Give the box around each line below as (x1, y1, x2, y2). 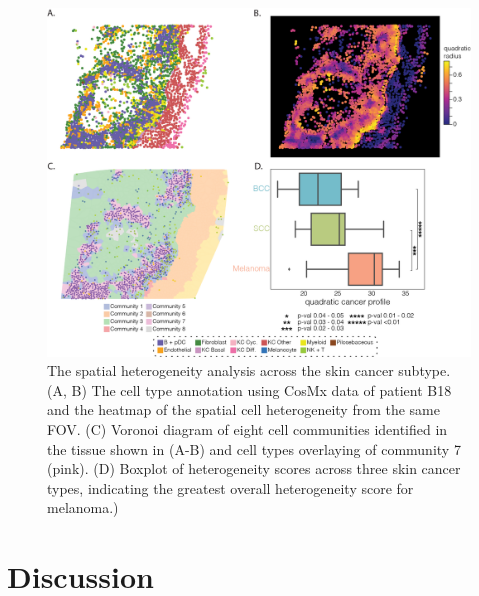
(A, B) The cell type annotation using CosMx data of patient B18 (47, 379, 452, 400)
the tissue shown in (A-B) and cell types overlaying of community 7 (47, 438, 461, 459)
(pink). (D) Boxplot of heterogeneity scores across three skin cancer (47, 458, 461, 479)
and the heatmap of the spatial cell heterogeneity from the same (47, 399, 440, 420)
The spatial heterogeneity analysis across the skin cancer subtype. (47, 360, 451, 381)
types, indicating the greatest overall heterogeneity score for (47, 477, 414, 498)
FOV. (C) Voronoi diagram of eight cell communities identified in (47, 419, 448, 440)
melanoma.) (47, 497, 119, 518)
